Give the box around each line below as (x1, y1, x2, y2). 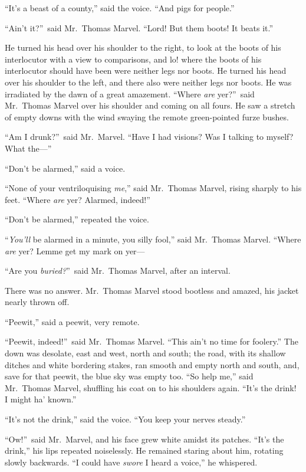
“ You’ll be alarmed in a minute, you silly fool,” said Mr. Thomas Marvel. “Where (5, 232, 301, 245)
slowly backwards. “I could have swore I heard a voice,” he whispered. (5, 455, 258, 468)
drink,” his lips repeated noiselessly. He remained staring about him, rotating (5, 444, 284, 457)
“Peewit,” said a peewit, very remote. (5, 315, 140, 327)
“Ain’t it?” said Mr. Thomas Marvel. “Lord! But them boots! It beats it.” (5, 21, 274, 34)
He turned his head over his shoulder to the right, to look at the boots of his (5, 41, 281, 54)
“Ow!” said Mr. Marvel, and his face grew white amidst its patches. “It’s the (5, 432, 284, 445)
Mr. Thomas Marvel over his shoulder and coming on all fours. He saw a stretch (5, 99, 295, 112)
